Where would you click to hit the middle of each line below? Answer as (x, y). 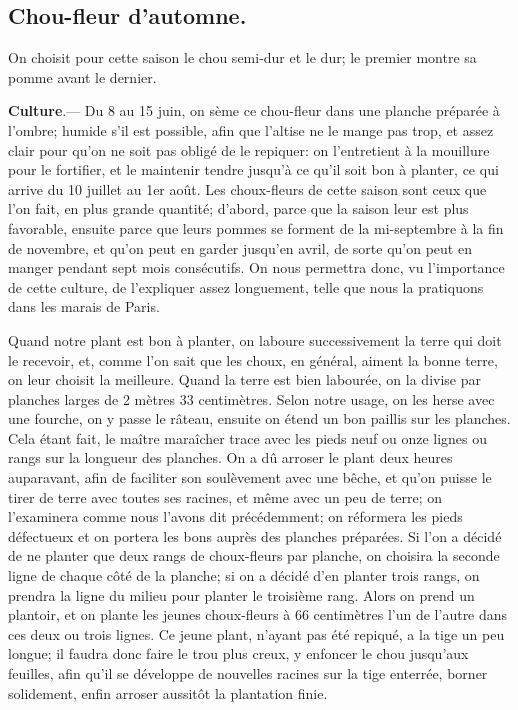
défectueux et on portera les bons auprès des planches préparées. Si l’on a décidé (255, 535)
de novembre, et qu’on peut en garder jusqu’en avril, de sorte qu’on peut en (240, 247)
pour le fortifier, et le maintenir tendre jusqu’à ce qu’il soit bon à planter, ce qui (253, 169)
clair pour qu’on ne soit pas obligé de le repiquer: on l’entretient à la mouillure (249, 149)
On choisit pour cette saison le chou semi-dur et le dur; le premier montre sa (242, 57)
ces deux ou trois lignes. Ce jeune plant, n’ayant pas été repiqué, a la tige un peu (256, 633)
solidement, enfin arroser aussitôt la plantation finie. (168, 692)
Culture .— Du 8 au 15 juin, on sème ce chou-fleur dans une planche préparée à (254, 110)
